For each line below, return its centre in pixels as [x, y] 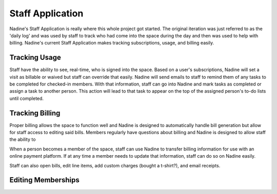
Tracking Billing [35, 113]
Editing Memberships [44, 180]
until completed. [26, 98]
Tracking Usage [35, 58]
